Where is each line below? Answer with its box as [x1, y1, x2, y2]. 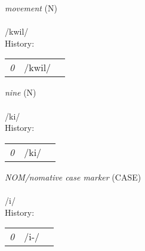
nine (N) [5, 86, 36, 99]
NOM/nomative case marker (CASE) [5, 170, 141, 183]
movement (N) [5, 2, 57, 14]
